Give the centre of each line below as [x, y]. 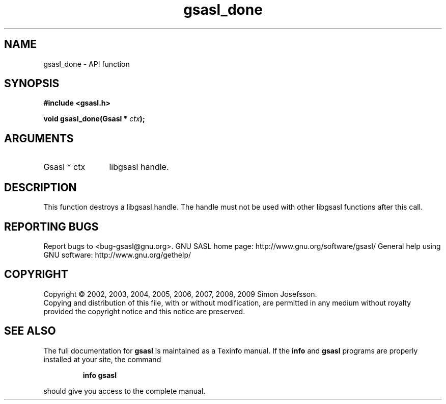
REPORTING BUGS [51, 226]
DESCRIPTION [40, 187]
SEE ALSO [30, 331]
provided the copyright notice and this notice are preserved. [144, 311]
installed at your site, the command [102, 359]
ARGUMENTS [39, 138]
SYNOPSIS [32, 84]
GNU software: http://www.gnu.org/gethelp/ [117, 255]
